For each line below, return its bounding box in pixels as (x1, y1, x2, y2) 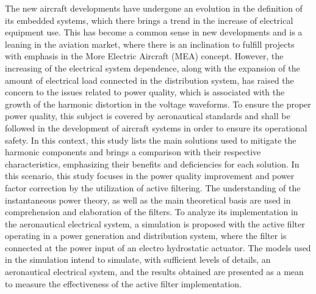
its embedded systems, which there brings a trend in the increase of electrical (5, 13, 293, 26)
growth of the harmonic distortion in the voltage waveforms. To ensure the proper (5, 97, 311, 110)
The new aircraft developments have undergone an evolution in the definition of (5, 2, 303, 14)
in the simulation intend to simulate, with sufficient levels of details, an (5, 253, 271, 266)
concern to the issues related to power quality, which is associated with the (5, 86, 285, 98)
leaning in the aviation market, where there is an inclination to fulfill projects (5, 37, 295, 50)
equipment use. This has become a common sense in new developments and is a (5, 26, 303, 39)
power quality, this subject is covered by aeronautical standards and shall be (5, 109, 290, 122)
